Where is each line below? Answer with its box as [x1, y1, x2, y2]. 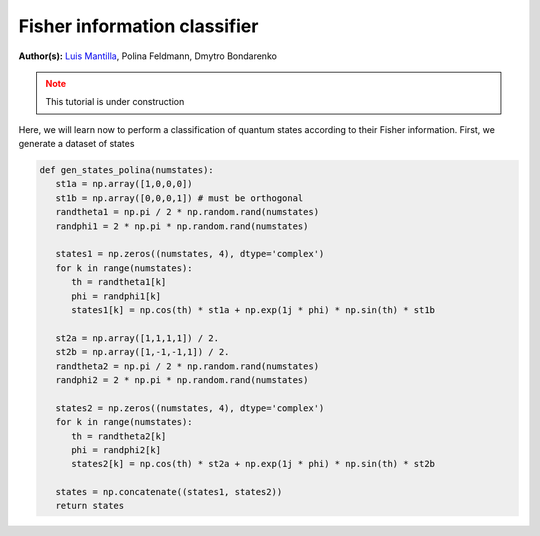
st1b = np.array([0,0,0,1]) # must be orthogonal [55, 192, 304, 204]
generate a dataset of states [18, 138, 135, 150]
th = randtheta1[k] [71, 276, 167, 288]
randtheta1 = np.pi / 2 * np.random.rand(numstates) [55, 206, 320, 218]
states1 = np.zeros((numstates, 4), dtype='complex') [55, 248, 325, 260]
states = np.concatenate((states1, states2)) [55, 486, 283, 498]
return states [55, 500, 125, 512]
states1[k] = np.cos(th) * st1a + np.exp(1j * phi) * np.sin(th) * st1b [71, 305, 435, 315]
